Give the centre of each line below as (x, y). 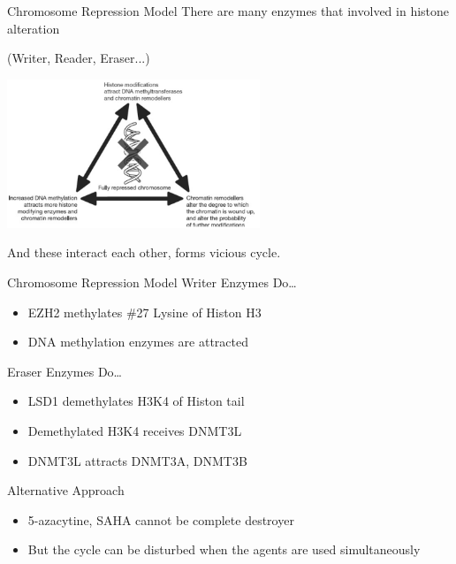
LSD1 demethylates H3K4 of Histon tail (136, 401)
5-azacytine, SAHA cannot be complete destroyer (161, 519)
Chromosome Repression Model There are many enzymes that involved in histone (228, 11)
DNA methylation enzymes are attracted (138, 342)
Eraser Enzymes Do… (65, 371)
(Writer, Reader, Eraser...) (79, 58)
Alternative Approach (66, 490)
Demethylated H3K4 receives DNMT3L (135, 430)
